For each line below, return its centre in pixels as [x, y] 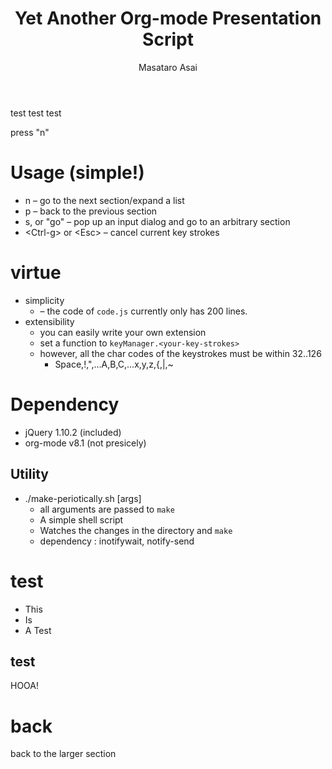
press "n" [30, 132]
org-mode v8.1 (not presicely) [85, 443]
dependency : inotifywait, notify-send [117, 541]
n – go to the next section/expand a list [104, 200]
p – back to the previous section [91, 211]
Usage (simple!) [77, 173]
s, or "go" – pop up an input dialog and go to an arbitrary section [157, 221]
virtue [36, 273]
